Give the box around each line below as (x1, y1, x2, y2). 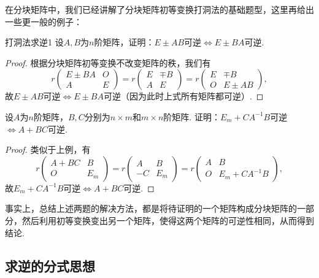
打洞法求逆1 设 (5, 36, 64, 48)
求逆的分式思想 (5, 256, 95, 275)
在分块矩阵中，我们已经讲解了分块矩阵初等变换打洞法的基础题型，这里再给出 (5, 3, 314, 15)
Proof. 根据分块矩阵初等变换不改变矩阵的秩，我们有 (5, 56, 211, 69)
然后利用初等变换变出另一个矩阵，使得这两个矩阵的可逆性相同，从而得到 (21, 214, 314, 226)
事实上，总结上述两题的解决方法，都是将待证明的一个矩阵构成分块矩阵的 (5, 202, 297, 215)
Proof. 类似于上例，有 (5, 143, 91, 156)
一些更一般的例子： (5, 15, 82, 28)
